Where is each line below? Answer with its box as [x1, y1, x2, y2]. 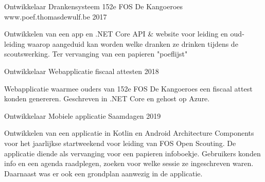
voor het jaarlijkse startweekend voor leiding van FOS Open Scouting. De [4, 137, 236, 148]
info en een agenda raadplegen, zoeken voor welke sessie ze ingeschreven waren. [4, 158, 254, 169]
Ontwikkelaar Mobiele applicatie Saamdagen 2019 [4, 110, 161, 121]
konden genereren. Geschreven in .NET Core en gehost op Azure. [4, 93, 210, 104]
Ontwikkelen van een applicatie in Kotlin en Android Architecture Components [4, 128, 254, 138]
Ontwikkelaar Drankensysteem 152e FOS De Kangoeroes [4, 1, 183, 11]
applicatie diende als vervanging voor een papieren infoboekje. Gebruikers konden [4, 148, 261, 158]
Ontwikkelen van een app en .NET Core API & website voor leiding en [4, 28, 228, 39]
